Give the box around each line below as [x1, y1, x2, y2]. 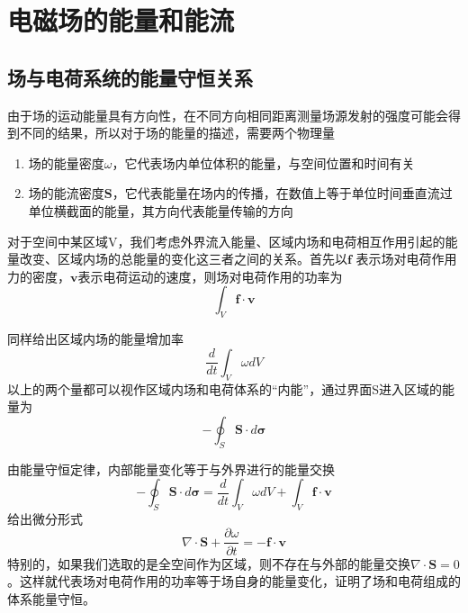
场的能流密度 [28, 184, 104, 203]
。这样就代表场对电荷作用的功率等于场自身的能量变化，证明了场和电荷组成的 [7, 572, 461, 590]
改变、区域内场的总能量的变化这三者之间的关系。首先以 [19, 249, 347, 268]
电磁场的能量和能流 [7, 2, 235, 39]
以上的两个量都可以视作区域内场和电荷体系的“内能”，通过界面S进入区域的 [7, 379, 442, 398]
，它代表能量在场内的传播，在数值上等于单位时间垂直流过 [112, 184, 453, 203]
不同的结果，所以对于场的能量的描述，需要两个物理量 [19, 123, 335, 142]
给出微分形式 [7, 509, 83, 527]
